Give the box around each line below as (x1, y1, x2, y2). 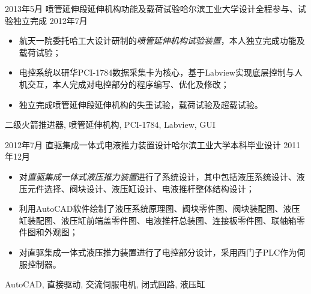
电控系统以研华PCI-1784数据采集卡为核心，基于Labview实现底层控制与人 (19, 66, 303, 79)
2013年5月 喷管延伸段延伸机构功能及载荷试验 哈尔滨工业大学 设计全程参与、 (5, 2, 298, 14)
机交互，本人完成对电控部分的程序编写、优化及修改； (19, 77, 229, 90)
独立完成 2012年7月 (13, 14, 88, 26)
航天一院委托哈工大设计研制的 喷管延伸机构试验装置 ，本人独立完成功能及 (19, 34, 305, 47)
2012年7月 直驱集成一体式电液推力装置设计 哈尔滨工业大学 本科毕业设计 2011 (5, 138, 301, 151)
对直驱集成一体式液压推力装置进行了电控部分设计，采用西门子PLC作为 (19, 245, 297, 258)
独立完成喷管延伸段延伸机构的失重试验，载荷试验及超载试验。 (19, 98, 263, 110)
